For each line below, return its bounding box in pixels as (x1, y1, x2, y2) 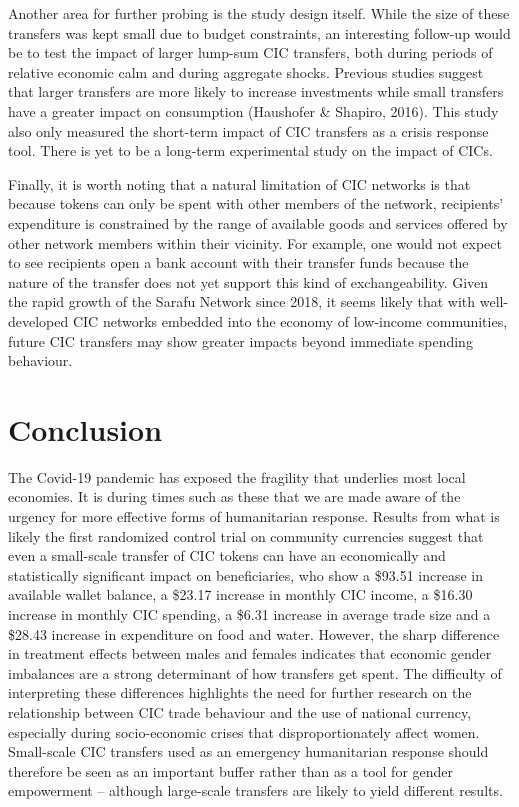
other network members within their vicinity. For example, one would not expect (8, 232, 502, 253)
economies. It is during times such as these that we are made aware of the (8, 486, 461, 507)
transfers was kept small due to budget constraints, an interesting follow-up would (8, 22, 511, 43)
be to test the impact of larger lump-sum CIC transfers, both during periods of (8, 42, 493, 63)
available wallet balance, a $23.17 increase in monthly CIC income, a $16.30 (8, 584, 473, 605)
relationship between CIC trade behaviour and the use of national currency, (8, 701, 472, 722)
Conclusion (8, 408, 163, 449)
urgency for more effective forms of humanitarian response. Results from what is (8, 506, 500, 526)
